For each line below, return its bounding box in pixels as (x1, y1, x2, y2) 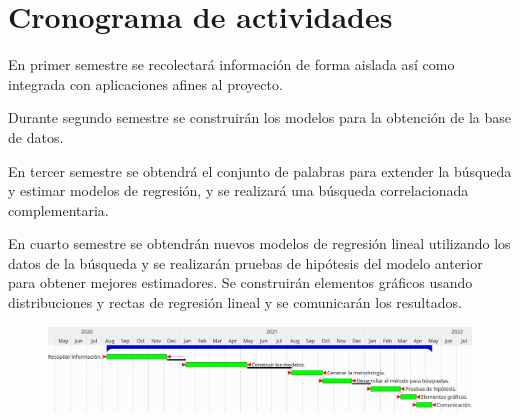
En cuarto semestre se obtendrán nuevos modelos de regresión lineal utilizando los (8, 233, 511, 254)
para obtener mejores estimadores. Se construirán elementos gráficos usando (8, 272, 473, 293)
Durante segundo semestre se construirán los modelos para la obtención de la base (8, 107, 512, 128)
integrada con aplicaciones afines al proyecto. (8, 73, 283, 94)
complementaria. (8, 199, 109, 220)
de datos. (8, 126, 64, 147)
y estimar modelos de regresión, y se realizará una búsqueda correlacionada (8, 180, 469, 201)
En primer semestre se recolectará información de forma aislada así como (8, 54, 455, 75)
